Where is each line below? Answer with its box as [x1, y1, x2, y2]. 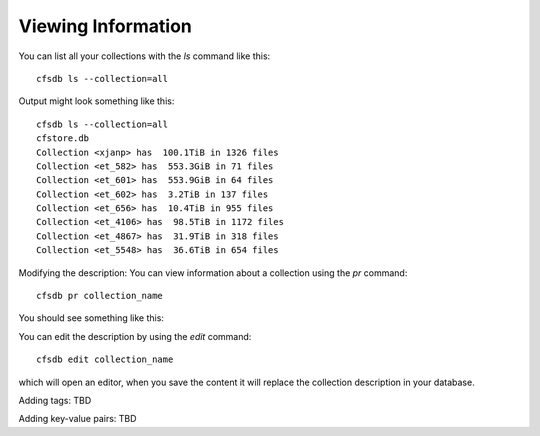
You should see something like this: [18, 312, 165, 324]
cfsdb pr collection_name [36, 290, 164, 302]
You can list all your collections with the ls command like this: [18, 50, 271, 62]
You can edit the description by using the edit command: [18, 330, 252, 342]
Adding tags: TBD [18, 394, 92, 406]
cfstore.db [36, 133, 90, 144]
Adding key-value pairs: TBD [18, 413, 137, 425]
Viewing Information [18, 15, 192, 37]
